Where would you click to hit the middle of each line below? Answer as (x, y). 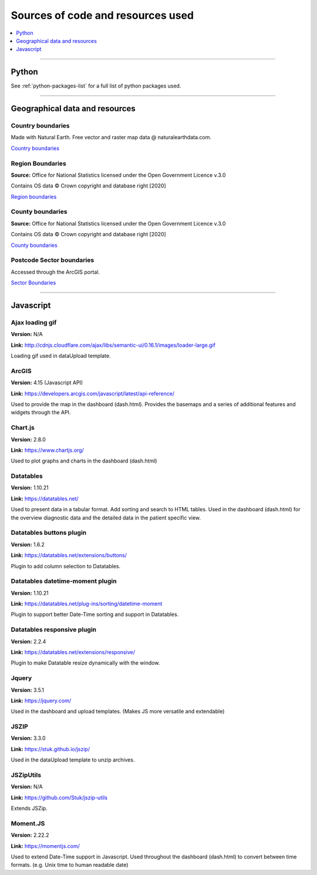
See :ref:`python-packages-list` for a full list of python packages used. (96, 86)
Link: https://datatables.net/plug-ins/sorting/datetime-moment (87, 604)
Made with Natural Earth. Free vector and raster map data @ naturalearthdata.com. (111, 138)
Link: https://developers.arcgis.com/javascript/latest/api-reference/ (93, 393)
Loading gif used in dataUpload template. (61, 356)
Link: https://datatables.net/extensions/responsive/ (73, 652)
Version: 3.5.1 (27, 690)
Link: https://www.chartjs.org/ (48, 450)
